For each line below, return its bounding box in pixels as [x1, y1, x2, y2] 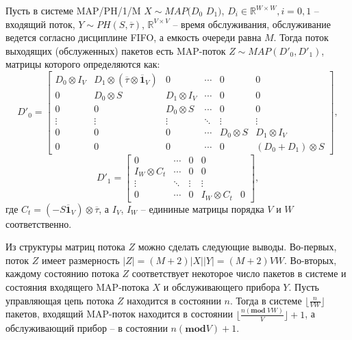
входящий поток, [5, 16, 75, 31]
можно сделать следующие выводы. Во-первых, [138, 239, 337, 254]
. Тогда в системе [230, 293, 302, 307]
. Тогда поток [273, 30, 329, 44]
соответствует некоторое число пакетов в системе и [131, 266, 347, 280]
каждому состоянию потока [5, 266, 119, 280]
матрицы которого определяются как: [5, 57, 160, 71]
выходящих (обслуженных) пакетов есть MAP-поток [5, 43, 226, 57]
